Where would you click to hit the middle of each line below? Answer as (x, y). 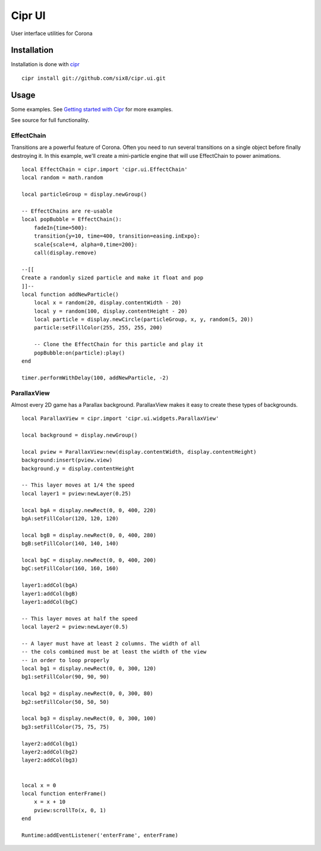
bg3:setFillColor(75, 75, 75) (66, 727)
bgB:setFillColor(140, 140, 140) (70, 544)
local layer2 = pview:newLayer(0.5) (75, 627)
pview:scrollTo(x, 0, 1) (70, 810)
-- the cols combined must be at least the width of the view (114, 652)
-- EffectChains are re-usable (67, 211)
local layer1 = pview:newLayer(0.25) (77, 493)
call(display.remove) (65, 253)
